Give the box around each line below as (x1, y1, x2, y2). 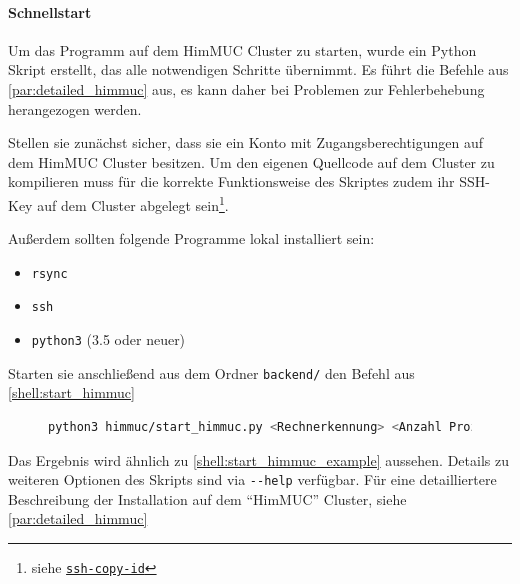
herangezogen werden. (8, 98, 142, 119)
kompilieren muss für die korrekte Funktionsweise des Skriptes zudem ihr (8, 171, 455, 192)
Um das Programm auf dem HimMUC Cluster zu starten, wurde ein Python (8, 39, 477, 60)
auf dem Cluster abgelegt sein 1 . (37, 191, 229, 215)
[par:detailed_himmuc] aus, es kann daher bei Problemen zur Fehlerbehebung (8, 78, 485, 99)
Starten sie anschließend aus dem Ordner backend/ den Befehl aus (8, 362, 415, 383)
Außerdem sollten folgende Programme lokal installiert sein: (8, 228, 375, 249)
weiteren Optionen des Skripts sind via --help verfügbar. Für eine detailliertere (8, 469, 497, 490)
